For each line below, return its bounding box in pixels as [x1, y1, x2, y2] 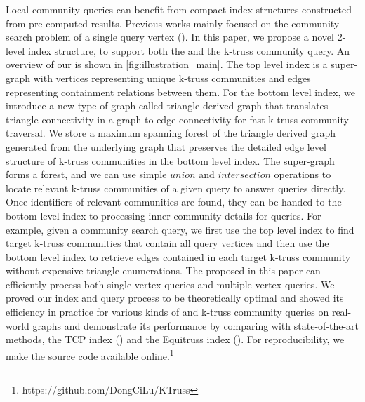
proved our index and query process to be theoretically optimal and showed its [6, 290, 344, 305]
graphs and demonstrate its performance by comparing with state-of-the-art [32, 318, 359, 333]
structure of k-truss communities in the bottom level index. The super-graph [6, 153, 335, 168]
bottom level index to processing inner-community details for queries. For [6, 208, 321, 222]
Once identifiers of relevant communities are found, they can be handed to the [6, 194, 342, 209]
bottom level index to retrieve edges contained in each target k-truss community [6, 249, 351, 264]
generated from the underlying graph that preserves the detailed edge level [6, 139, 326, 154]
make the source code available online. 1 [6, 346, 174, 363]
